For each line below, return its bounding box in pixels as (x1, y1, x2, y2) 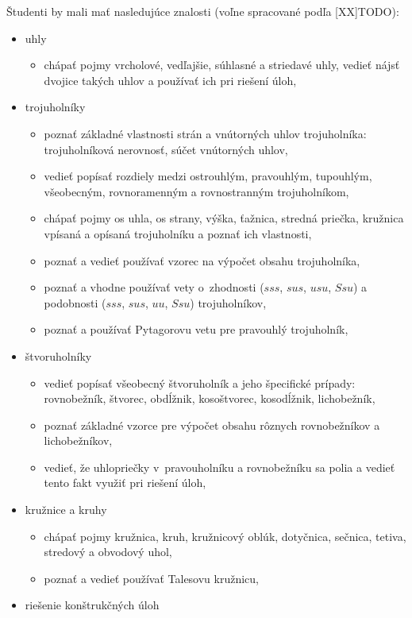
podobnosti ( (44, 294, 106, 311)
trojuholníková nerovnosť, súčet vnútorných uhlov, (44, 141, 288, 157)
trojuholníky (25, 98, 86, 115)
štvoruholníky (25, 347, 92, 364)
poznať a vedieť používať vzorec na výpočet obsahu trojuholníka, (44, 252, 360, 268)
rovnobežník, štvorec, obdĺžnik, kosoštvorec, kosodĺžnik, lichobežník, (44, 390, 375, 407)
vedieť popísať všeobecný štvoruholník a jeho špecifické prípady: (44, 374, 356, 391)
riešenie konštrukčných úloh (25, 597, 160, 613)
